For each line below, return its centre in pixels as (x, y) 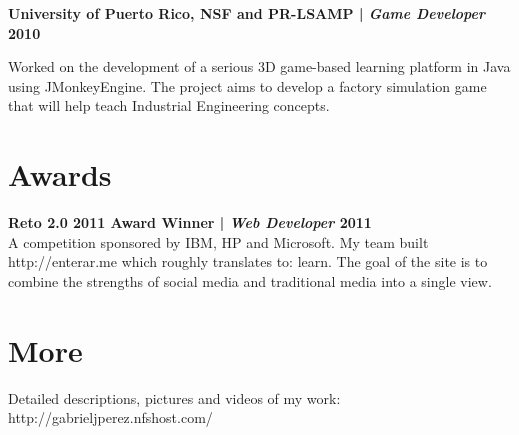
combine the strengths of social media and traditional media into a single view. (250, 280)
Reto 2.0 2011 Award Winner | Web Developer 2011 (190, 222)
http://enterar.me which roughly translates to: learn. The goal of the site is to (248, 261)
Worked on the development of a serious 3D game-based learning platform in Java (259, 66)
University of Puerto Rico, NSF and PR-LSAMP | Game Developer (246, 13)
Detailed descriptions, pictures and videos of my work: (174, 397)
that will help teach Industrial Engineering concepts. (169, 105)
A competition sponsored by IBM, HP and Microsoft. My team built (218, 241)
